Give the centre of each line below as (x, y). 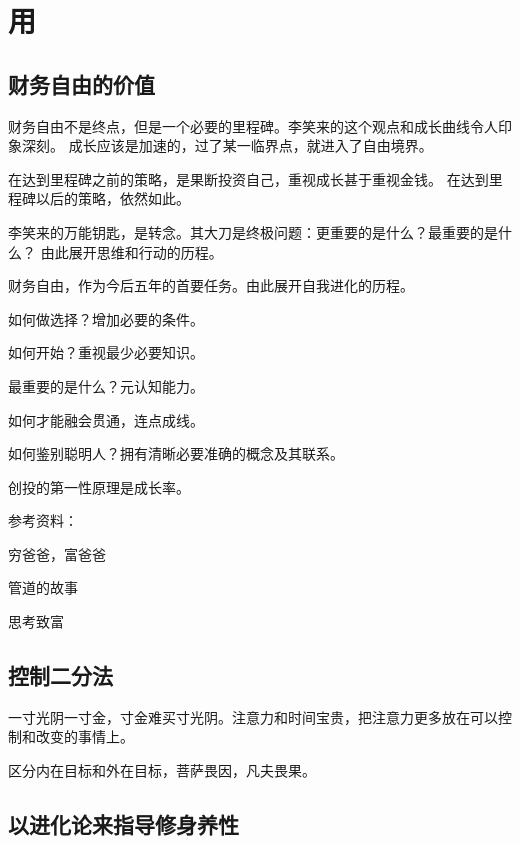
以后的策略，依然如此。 (112, 198)
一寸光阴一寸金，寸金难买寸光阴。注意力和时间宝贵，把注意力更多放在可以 (253, 716)
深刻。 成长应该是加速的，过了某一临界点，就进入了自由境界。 (227, 145)
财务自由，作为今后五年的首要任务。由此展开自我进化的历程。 (211, 285)
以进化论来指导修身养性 (123, 824)
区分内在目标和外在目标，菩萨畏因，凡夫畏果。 (162, 770)
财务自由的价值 (81, 83)
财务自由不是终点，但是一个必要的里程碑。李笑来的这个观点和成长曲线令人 (253, 125)
